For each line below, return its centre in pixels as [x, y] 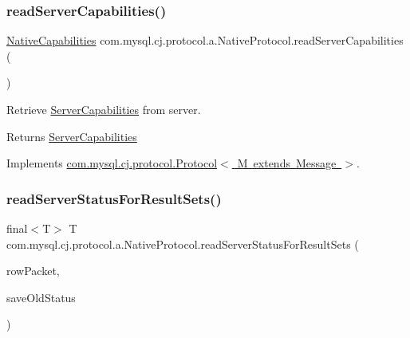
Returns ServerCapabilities [72, 136]
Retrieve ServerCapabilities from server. [104, 109]
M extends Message [287, 163]
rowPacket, [33, 271]
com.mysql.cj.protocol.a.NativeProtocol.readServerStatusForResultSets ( [183, 244]
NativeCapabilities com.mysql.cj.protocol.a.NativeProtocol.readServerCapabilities [205, 40]
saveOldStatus [41, 297]
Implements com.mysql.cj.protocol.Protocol [112, 163]
